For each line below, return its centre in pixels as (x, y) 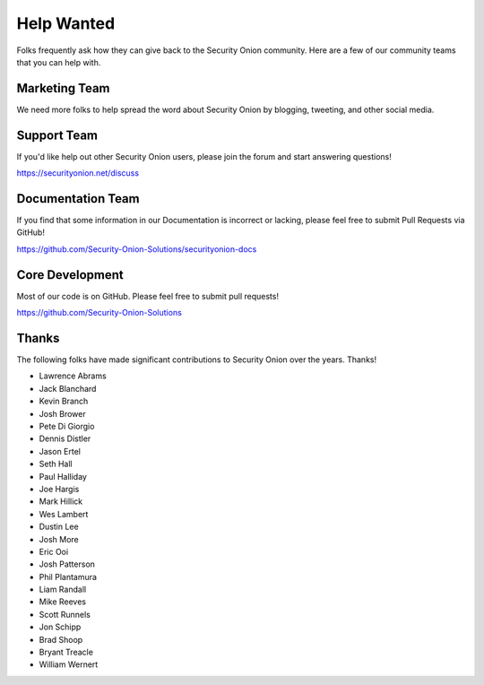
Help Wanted (66, 23)
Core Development (70, 275)
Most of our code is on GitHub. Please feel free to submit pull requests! (148, 296)
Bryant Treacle (66, 652)
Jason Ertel (60, 451)
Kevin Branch (64, 401)
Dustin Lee (59, 527)
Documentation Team (78, 199)
